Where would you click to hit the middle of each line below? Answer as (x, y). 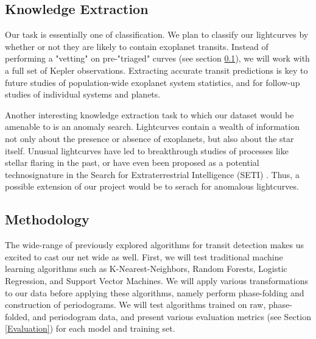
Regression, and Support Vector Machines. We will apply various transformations (156, 280)
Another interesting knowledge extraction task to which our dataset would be (149, 114)
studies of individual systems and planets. (83, 94)
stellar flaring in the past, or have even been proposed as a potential (132, 162)
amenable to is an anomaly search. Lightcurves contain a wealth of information (152, 127)
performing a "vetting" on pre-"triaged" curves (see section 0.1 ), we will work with (157, 58)
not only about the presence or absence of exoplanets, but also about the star (149, 138)
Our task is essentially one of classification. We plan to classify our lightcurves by (157, 34)
